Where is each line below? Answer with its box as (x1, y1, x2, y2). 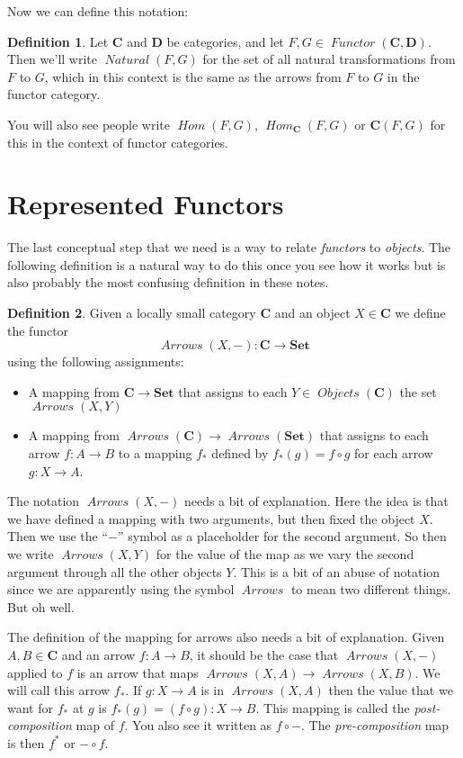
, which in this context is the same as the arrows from (44, 67, 342, 86)
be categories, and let (166, 32, 284, 50)
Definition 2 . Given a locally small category (7, 303, 256, 322)
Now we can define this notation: (7, 2, 189, 20)
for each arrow (354, 444, 433, 463)
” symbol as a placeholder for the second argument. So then (117, 527, 447, 546)
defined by (211, 444, 269, 463)
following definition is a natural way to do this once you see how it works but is (7, 255, 446, 274)
